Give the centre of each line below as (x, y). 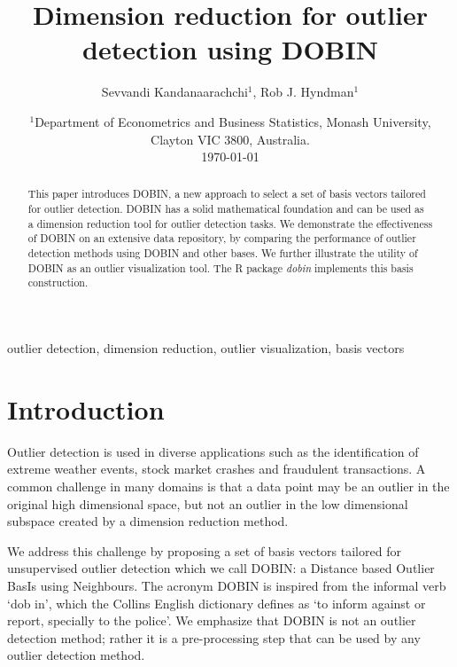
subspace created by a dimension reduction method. (148, 521)
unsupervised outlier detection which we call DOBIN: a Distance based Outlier (221, 568)
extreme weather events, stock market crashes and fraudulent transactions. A (217, 469)
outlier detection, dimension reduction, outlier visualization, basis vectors (206, 348)
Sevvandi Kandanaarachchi (174, 92)
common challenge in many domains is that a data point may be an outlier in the (228, 486)
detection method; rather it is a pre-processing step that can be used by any (214, 637)
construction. (58, 282)
